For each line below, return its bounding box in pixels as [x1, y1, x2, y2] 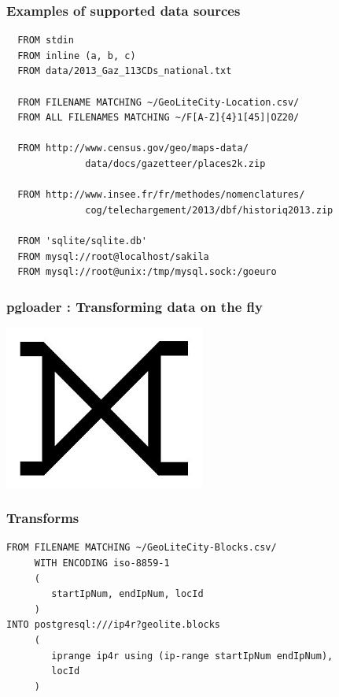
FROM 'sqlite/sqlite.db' [17, 235, 147, 247]
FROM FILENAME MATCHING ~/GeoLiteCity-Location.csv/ [17, 96, 300, 108]
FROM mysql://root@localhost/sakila [17, 250, 209, 262]
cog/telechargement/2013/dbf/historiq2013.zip [85, 204, 333, 216]
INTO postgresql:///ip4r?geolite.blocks [6, 619, 221, 631]
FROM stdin [17, 35, 74, 46]
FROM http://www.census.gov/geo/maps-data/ [17, 143, 249, 154]
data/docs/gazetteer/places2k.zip [85, 158, 266, 169]
